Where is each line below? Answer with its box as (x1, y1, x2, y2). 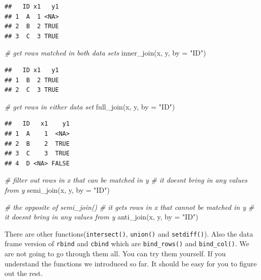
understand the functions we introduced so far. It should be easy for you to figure (5, 258, 257, 268)
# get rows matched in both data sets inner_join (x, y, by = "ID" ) (5, 47, 206, 58)
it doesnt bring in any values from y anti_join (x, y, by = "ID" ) (5, 211, 198, 222)
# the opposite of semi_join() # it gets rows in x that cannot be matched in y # (5, 201, 254, 212)
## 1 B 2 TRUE (5, 76, 59, 84)
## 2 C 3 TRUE (5, 86, 59, 94)
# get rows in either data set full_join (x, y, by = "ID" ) (5, 101, 175, 111)
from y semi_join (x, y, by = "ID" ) (5, 184, 110, 195)
